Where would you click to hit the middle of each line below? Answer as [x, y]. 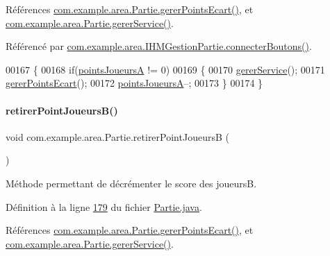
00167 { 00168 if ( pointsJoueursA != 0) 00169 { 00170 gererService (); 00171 [165, 69]
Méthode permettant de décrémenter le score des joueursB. [131, 183]
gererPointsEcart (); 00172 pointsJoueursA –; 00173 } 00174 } [134, 83]
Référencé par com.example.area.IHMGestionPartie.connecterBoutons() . [159, 46]
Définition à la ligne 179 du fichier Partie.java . [104, 206]
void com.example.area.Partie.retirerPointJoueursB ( [117, 136]
